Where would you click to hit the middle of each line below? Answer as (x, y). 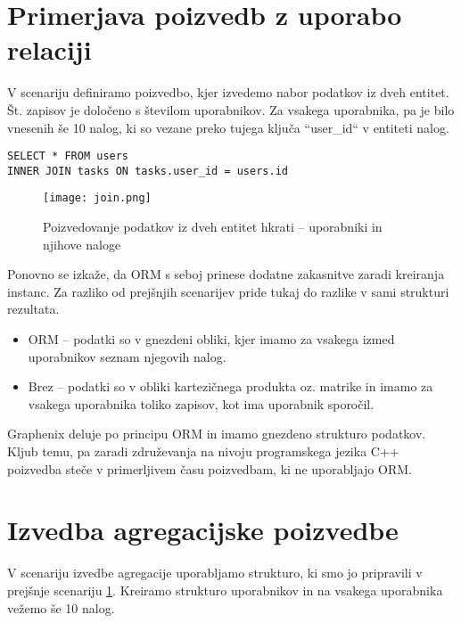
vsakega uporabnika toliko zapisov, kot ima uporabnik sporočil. (201, 403)
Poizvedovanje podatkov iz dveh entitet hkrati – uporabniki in (213, 227)
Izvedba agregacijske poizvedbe (203, 530)
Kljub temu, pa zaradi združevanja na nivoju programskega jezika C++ (203, 451)
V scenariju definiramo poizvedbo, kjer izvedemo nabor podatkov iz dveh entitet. (228, 92)
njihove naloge (82, 244)
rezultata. (33, 309)
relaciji (49, 49)
